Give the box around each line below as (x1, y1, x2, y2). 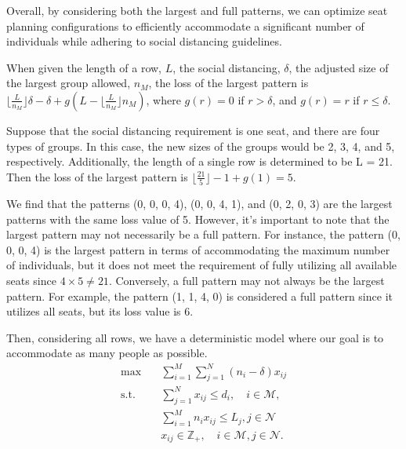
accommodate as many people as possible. (6, 345, 208, 361)
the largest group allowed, (6, 75, 131, 91)
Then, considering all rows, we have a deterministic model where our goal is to (6, 329, 384, 345)
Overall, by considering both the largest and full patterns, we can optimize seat (6, 2, 388, 18)
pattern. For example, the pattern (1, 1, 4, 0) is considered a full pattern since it (6, 287, 393, 304)
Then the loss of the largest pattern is (6, 168, 188, 184)
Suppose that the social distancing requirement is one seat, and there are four (6, 122, 380, 138)
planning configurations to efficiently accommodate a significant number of (6, 17, 364, 34)
